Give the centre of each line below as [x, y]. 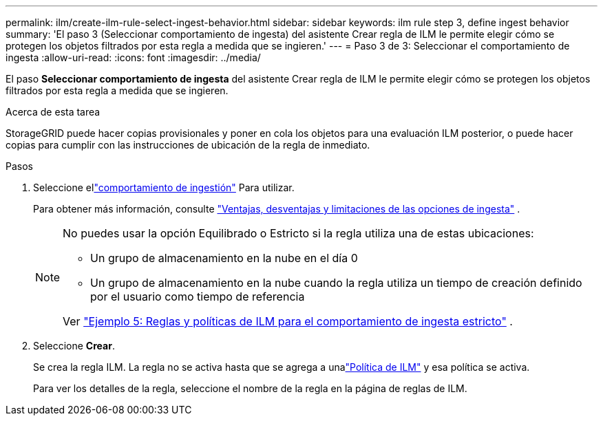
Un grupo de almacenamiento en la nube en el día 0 [224, 258]
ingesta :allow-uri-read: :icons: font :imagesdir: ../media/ [133, 57]
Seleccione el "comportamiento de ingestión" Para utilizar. [164, 187]
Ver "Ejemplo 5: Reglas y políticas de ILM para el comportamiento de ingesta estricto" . [288, 321]
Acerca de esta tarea [53, 112]
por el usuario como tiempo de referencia [198, 296]
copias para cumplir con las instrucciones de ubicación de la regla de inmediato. [188, 145]
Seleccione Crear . [74, 346]
